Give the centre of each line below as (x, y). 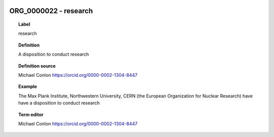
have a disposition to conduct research (59, 103)
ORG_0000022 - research (51, 11)
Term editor (31, 114)
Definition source (37, 66)
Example (28, 86)
